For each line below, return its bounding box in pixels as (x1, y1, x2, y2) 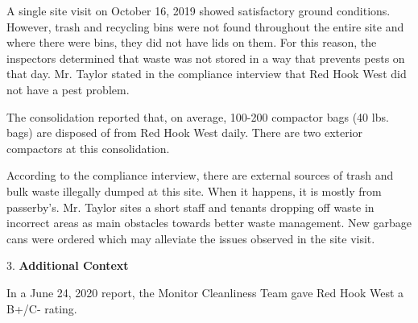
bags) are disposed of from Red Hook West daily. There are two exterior (6, 124, 363, 141)
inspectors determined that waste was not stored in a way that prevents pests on (6, 49, 405, 66)
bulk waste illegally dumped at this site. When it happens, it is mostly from (6, 182, 382, 199)
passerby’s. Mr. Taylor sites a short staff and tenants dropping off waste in (6, 198, 375, 215)
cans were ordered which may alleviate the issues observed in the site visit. (6, 230, 375, 246)
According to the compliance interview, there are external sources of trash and (6, 167, 394, 184)
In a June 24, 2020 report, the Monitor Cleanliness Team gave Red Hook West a (6, 284, 404, 300)
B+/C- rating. (6, 300, 77, 317)
